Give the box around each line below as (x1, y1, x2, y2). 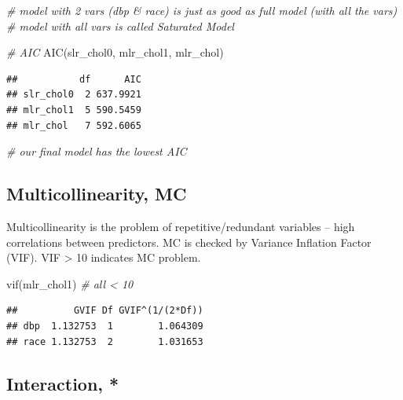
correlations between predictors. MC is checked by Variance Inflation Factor (6, 233, 372, 250)
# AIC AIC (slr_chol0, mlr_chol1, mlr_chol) (6, 44, 224, 61)
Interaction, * (6, 371, 119, 395)
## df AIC (6, 73, 141, 85)
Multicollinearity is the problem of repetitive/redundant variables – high (6, 218, 355, 234)
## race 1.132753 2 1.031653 (6, 336, 203, 347)
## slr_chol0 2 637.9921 (6, 89, 141, 101)
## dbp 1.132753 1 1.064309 (6, 320, 203, 332)
